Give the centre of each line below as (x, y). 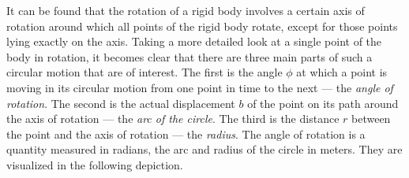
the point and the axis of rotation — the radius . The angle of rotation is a (186, 133)
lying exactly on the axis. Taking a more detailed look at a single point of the (194, 41)
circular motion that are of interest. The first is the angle (144, 72)
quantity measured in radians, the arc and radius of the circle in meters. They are (204, 149)
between (371, 119)
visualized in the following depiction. (95, 164)
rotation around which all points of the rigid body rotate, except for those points (202, 26)
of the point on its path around (323, 103)
